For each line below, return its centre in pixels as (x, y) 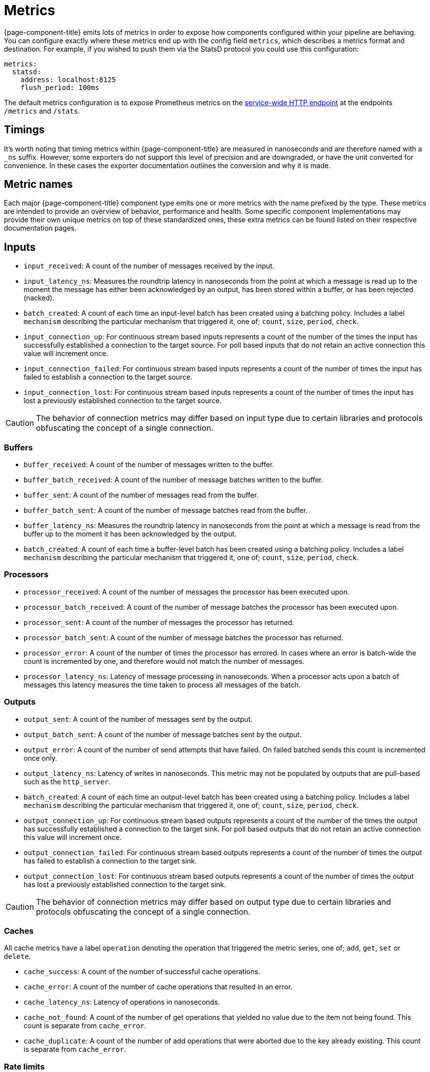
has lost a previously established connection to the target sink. (125, 884)
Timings (24, 130)
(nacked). (39, 298)
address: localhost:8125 (68, 79)
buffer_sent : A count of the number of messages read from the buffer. (141, 495)
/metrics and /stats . (42, 111)
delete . (17, 956)
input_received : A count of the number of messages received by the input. (149, 266)
